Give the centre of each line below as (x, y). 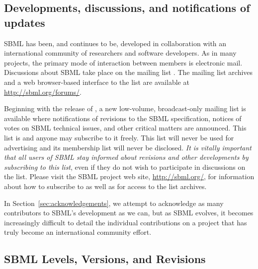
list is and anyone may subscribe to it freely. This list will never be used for (119, 137)
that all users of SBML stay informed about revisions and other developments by (126, 157)
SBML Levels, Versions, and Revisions (105, 259)
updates (25, 22)
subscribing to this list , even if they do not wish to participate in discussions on (125, 167)
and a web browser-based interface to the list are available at (97, 82)
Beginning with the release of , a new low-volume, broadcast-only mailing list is (125, 108)
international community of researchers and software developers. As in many (120, 53)
